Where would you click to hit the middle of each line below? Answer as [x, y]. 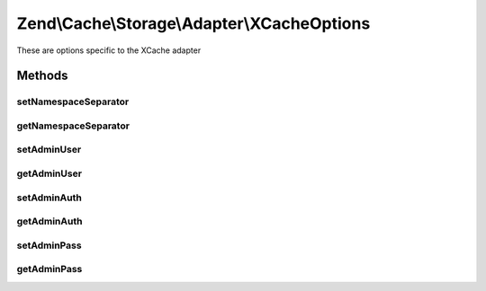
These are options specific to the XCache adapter [109, 50]
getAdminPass [49, 269]
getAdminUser [49, 173]
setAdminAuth [49, 198]
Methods [42, 76]
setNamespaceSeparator [73, 101]
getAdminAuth [49, 222]
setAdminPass [49, 245]
